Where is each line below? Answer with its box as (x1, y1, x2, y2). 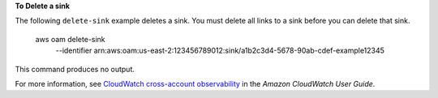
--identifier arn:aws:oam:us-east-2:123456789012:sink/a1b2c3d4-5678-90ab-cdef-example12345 (55, 45, 385, 56)
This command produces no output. (15, 64, 135, 74)
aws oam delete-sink (35, 34, 105, 44)
